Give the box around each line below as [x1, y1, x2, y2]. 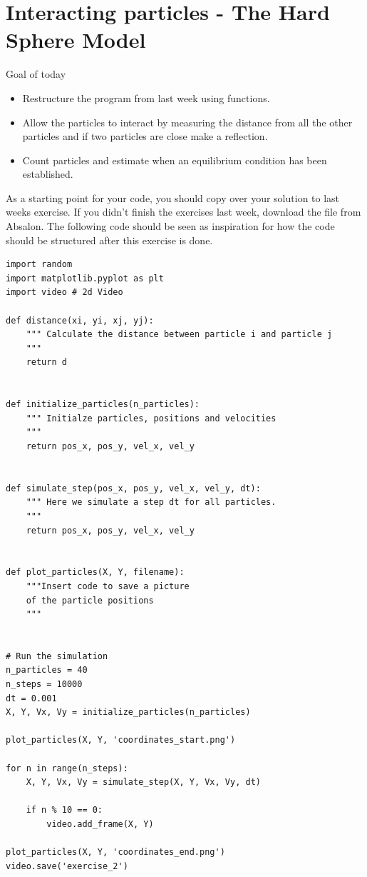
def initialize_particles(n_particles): [6, 399, 200, 410]
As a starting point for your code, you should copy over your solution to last [6, 190, 340, 205]
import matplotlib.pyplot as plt [6, 273, 164, 284]
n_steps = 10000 [6, 679, 83, 690]
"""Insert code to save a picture [26, 581, 190, 591]
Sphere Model [6, 25, 146, 54]
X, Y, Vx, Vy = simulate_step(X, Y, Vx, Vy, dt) [26, 777, 261, 788]
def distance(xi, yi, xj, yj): [6, 315, 154, 326]
